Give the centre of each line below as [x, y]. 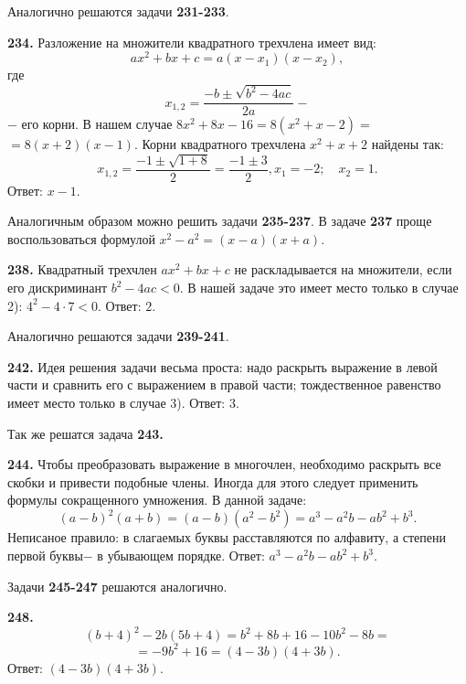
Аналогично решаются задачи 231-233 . [118, 11]
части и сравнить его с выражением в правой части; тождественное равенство [224, 385]
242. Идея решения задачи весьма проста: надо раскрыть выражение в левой [222, 366]
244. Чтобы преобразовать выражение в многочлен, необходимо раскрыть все [224, 464]
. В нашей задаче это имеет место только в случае [319, 288]
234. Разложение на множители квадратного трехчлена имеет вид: [192, 42]
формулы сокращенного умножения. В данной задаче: [157, 500]
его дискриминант [58, 288]
